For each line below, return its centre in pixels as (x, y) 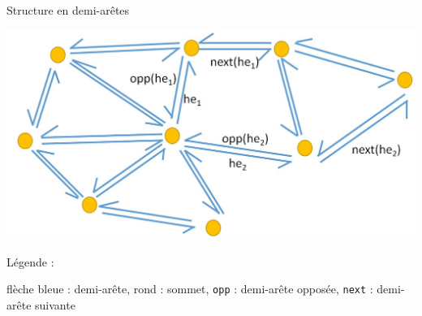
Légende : (30, 261)
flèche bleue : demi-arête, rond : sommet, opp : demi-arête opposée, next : (190, 289)
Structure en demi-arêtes (68, 10)
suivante (55, 304)
